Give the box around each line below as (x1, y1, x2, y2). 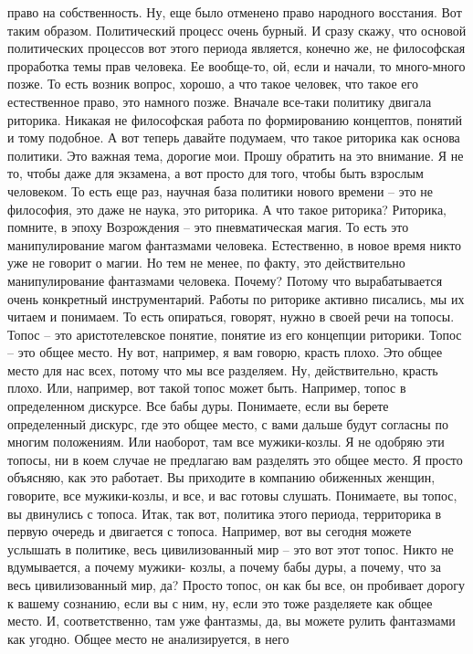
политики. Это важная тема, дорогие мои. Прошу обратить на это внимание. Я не (7, 145, 464, 164)
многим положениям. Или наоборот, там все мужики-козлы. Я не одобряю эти (7, 432, 445, 451)
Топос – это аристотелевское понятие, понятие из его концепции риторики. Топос (7, 324, 462, 343)
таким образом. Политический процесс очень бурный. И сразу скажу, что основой (7, 20, 467, 39)
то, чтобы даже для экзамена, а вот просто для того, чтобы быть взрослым (7, 163, 424, 183)
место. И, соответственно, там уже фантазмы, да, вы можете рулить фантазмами (7, 611, 456, 630)
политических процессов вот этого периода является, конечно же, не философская (7, 38, 466, 58)
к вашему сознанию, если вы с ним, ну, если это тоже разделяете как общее (7, 593, 433, 612)
